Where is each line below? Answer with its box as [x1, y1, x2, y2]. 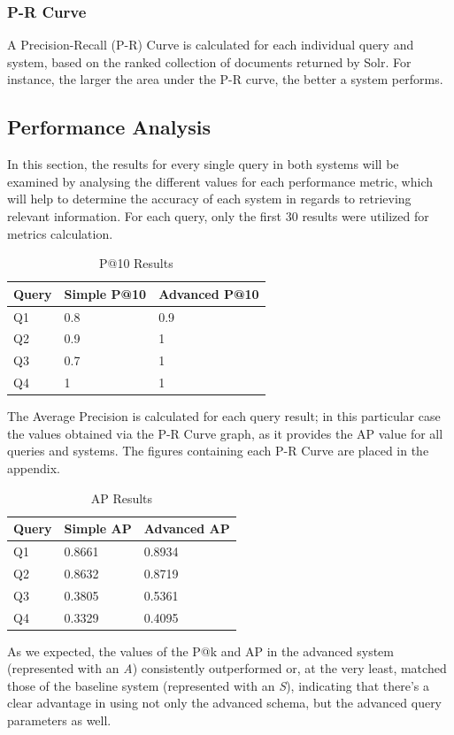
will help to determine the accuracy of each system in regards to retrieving [7, 189, 412, 208]
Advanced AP [143, 519, 230, 538]
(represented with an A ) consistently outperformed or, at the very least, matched [7, 659, 447, 678]
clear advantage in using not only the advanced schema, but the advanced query [7, 693, 442, 712]
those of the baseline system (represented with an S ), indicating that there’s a [7, 676, 430, 694]
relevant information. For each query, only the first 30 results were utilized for [7, 206, 429, 225]
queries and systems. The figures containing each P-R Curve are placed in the [7, 441, 429, 460]
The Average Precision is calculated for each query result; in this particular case [7, 407, 441, 425]
